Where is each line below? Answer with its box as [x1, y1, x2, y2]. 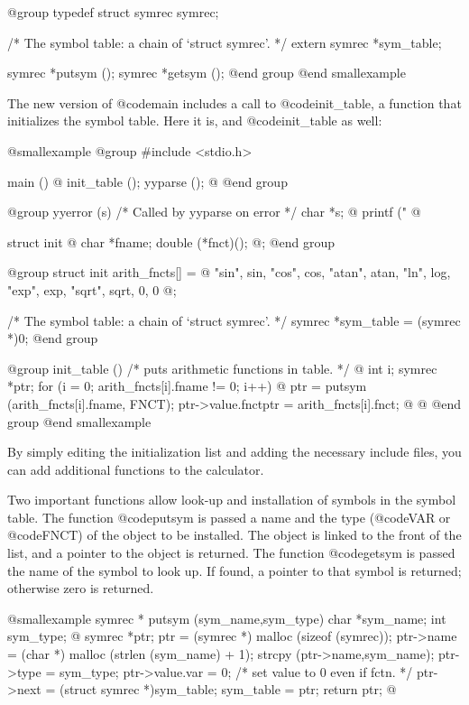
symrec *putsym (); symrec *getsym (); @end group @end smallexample [7, 63, 406, 82]
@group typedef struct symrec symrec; [7, 3, 219, 21]
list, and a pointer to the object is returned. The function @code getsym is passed [7, 543, 455, 562]
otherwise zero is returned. [7, 579, 154, 598]
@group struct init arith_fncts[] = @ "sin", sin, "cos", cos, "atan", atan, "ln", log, [7, 263, 451, 282]
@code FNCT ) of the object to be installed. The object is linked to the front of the [7, 525, 462, 544]
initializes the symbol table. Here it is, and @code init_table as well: [7, 111, 382, 130]
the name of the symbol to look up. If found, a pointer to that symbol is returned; [7, 561, 462, 580]
